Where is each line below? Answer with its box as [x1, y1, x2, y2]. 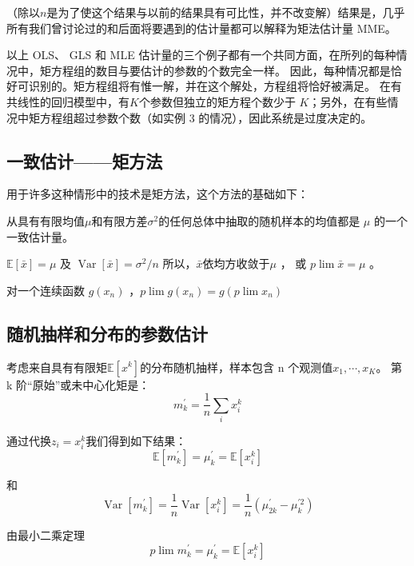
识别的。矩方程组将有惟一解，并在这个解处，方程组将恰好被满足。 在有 [28, 78, 402, 94]
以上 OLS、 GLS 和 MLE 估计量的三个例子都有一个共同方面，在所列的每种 [6, 46, 396, 63]
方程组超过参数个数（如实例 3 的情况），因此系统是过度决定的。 [39, 109, 372, 126]
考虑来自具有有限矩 [6, 358, 107, 375]
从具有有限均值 [6, 212, 85, 229]
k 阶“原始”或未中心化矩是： [6, 376, 150, 393]
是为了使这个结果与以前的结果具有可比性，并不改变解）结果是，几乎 [46, 4, 405, 20]
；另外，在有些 [309, 93, 388, 110]
